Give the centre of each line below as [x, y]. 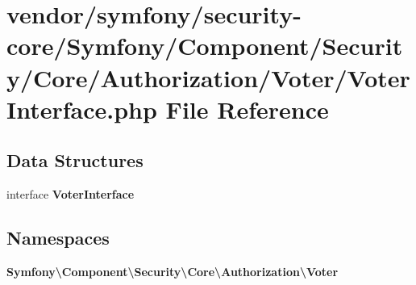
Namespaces [58, 238]
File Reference [247, 109]
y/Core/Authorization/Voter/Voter [208, 77]
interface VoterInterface [71, 194]
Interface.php [82, 109]
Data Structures [75, 160]
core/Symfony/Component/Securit [205, 46]
